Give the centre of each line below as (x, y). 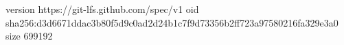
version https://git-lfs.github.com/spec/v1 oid (102, 9)
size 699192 (29, 36)
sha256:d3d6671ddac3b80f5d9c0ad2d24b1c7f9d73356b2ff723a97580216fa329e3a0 (172, 22)
